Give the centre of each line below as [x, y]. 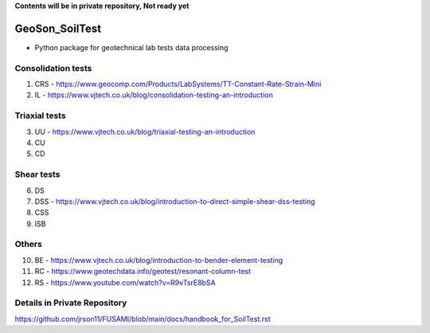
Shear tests [37, 174]
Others [29, 245]
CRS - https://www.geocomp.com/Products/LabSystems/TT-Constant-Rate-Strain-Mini [178, 84]
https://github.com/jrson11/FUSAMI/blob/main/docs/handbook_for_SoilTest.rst [143, 319]
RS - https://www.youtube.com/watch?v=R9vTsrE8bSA [125, 282]
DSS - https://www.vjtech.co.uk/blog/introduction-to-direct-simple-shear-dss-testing [175, 201]
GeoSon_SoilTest [58, 28]
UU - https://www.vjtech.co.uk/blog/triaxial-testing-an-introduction [145, 131]
